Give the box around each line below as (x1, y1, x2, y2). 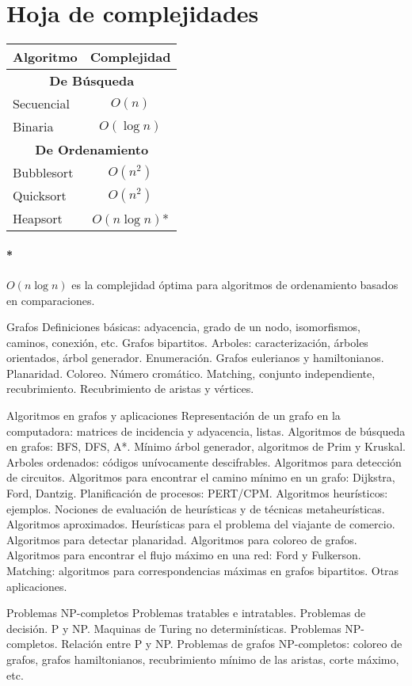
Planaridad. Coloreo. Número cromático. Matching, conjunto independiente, (6, 364, 376, 381)
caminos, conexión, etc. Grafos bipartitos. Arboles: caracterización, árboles (6, 333, 368, 350)
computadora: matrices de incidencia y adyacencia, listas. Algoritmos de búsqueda (6, 422, 406, 439)
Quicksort (13, 186, 67, 205)
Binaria (13, 117, 54, 136)
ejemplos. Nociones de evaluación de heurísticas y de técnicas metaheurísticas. (6, 500, 385, 516)
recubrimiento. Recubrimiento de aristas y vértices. (6, 380, 254, 397)
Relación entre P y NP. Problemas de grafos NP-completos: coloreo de (61, 635, 402, 652)
